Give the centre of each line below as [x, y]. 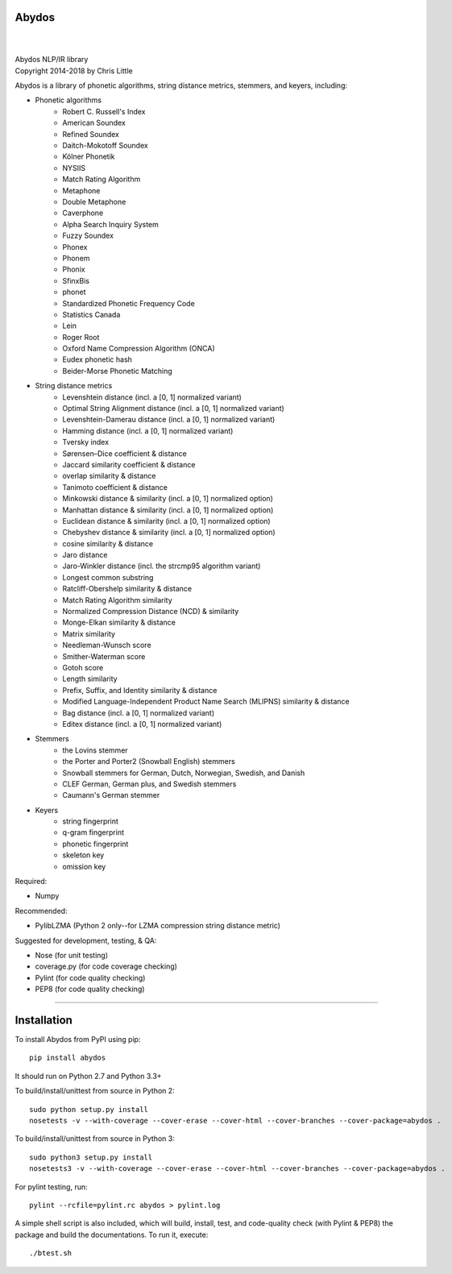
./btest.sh [51, 1253]
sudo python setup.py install [89, 1109]
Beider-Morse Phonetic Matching [117, 371]
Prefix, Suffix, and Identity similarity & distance [140, 690]
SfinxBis [76, 280]
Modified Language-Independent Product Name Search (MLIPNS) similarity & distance [206, 702]
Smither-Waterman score [104, 656]
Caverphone [83, 213]
